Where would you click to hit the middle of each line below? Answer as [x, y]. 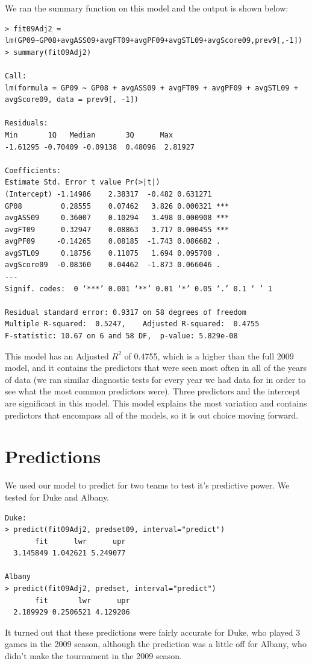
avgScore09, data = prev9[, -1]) [72, 100]
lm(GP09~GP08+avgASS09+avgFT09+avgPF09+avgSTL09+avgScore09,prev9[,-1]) [154, 41]
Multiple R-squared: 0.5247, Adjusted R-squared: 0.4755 [132, 324]
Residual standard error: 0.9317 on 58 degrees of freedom [126, 312]
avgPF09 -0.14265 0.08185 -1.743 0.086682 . [113, 242]
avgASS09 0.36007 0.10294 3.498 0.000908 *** [117, 218]
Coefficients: [33, 170]
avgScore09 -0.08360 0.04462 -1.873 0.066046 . [113, 265]
